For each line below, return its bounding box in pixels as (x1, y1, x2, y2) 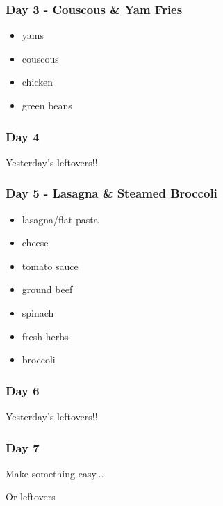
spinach (22, 306, 54, 319)
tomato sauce (22, 258, 79, 273)
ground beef (22, 282, 73, 297)
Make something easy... (6, 466, 104, 480)
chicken (22, 74, 53, 89)
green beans (22, 98, 72, 112)
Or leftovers (6, 489, 56, 504)
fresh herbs (22, 329, 69, 343)
